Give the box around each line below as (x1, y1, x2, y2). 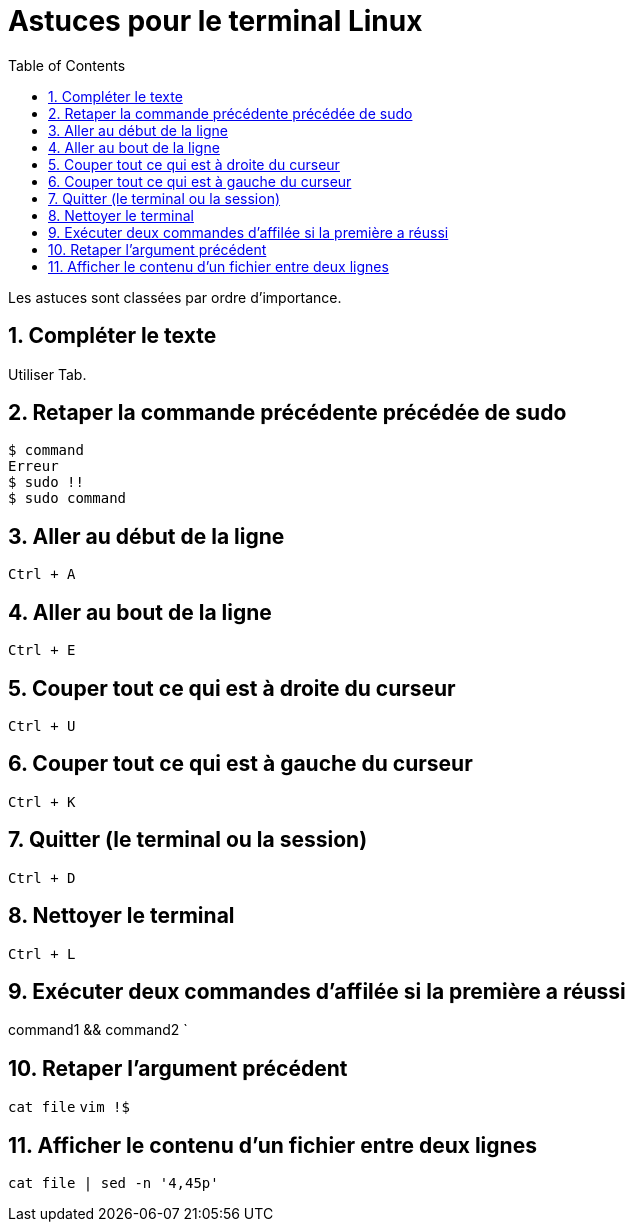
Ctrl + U (8, 717, 76, 734)
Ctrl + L (8, 945, 76, 962)
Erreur (8, 458, 59, 475)
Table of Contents (8, 56, 126, 74)
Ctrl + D (8, 869, 76, 886)
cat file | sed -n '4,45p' (8, 1175, 219, 1192)
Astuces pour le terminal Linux (8, 4, 423, 38)
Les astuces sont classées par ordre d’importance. (8, 288, 342, 306)
